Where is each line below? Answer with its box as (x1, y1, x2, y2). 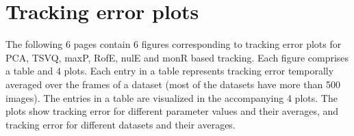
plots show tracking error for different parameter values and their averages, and (5, 104, 339, 118)
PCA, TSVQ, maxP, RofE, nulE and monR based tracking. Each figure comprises (5, 50, 349, 64)
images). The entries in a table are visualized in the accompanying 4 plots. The (5, 90, 338, 105)
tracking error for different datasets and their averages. (5, 117, 236, 131)
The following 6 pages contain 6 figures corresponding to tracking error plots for (5, 37, 342, 51)
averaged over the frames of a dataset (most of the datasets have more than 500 (5, 77, 340, 91)
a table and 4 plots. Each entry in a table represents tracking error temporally (5, 64, 334, 78)
